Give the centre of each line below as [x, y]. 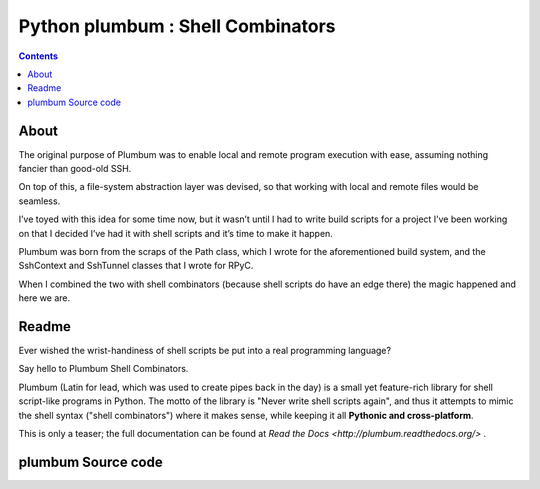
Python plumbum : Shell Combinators [177, 26]
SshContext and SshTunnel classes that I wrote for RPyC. [136, 266]
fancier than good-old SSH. [75, 169]
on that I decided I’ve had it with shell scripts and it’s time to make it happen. [176, 233]
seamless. [39, 201]
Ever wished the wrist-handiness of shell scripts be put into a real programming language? [205, 351]
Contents [38, 56]
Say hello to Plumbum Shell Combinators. [103, 369]
